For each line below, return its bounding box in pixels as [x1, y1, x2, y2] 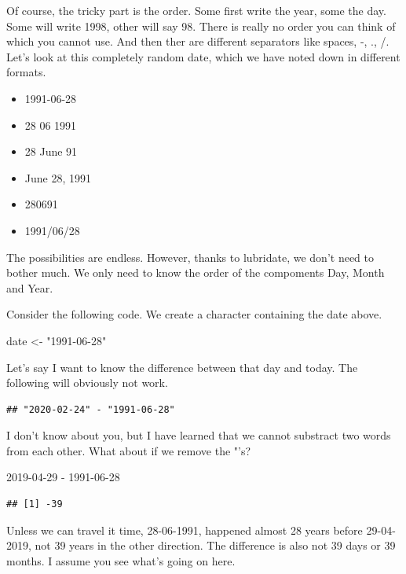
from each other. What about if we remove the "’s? [6, 442, 251, 458]
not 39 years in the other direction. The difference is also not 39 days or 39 [35, 537, 396, 554]
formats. [6, 64, 46, 80]
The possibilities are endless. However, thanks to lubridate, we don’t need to [6, 248, 375, 265]
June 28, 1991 [24, 169, 91, 186]
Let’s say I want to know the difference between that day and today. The [6, 359, 358, 375]
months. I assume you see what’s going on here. [6, 552, 236, 568]
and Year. [6, 279, 53, 296]
